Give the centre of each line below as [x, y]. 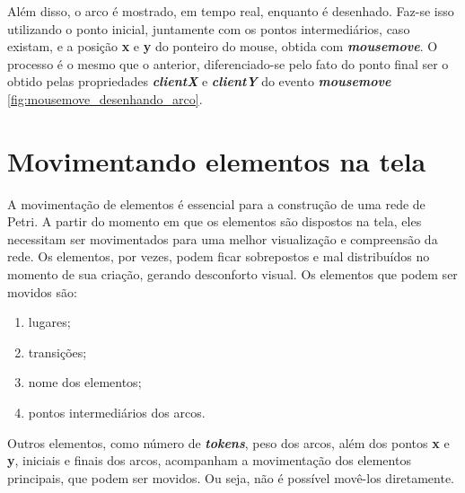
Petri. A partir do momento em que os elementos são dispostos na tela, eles [215, 221]
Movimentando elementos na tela [217, 160]
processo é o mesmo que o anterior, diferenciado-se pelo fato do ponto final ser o [228, 63]
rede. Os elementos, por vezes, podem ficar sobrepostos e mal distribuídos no [219, 256]
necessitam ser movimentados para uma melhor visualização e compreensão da [223, 238]
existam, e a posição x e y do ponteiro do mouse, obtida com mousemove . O [223, 46]
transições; [57, 352]
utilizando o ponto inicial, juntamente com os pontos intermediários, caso [209, 28]
